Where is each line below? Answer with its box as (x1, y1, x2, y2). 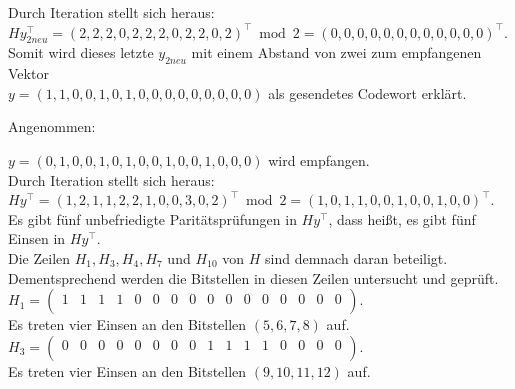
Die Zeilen (8, 247, 71, 268)
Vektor (8, 63, 49, 84)
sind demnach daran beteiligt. (265, 247, 448, 268)
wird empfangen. (268, 149, 370, 170)
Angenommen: (8, 116, 96, 137)
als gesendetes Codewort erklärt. (268, 82, 467, 103)
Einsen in (8, 228, 66, 249)
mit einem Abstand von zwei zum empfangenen (191, 42, 482, 63)
